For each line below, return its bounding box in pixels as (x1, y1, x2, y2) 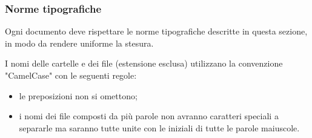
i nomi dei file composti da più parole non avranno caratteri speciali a (19, 110, 279, 122)
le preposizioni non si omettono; (19, 89, 138, 102)
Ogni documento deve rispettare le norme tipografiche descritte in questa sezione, (5, 25, 308, 38)
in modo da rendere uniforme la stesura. (5, 36, 154, 49)
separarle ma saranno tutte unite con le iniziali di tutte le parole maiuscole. (19, 121, 300, 134)
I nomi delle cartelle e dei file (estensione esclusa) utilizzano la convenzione (5, 57, 283, 70)
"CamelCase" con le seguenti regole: (5, 69, 137, 81)
